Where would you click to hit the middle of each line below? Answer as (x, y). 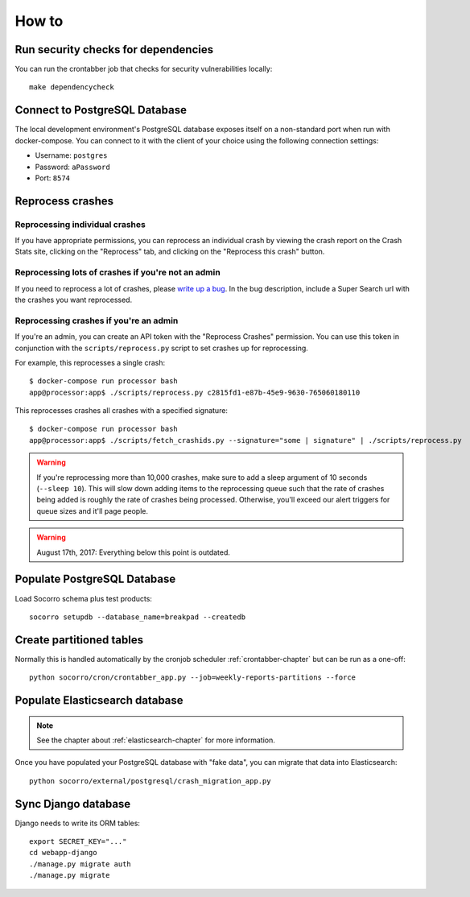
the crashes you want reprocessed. (74, 300)
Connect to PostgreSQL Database (101, 110)
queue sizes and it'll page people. (93, 511)
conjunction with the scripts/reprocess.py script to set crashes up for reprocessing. (162, 348)
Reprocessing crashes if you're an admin (97, 320)
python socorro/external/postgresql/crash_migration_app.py (150, 781)
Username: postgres (71, 155)
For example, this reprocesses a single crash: (90, 362)
